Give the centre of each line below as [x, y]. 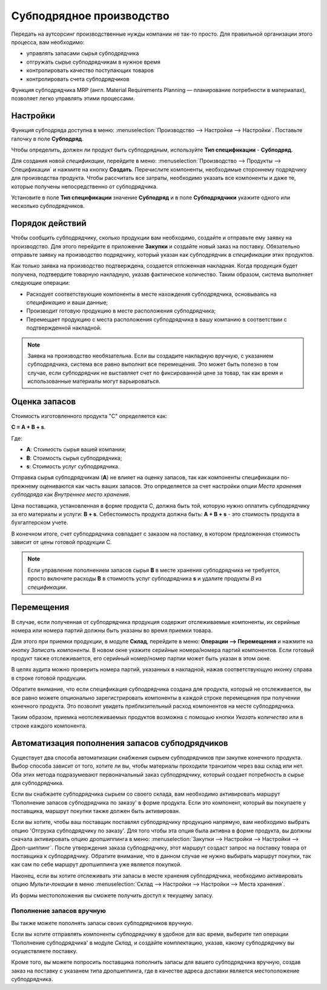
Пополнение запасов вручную [58, 911]
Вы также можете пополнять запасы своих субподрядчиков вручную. [102, 923]
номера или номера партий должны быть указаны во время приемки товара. [112, 630]
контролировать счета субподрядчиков [78, 79]
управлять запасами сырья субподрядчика [83, 53]
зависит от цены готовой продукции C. [61, 542]
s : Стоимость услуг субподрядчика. [73, 466]
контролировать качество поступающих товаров [90, 70]
